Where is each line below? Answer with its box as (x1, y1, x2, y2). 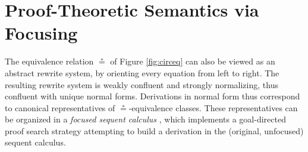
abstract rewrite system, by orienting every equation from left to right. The (5, 66, 279, 79)
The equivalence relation (5, 55, 94, 67)
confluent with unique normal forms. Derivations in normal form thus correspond (5, 90, 300, 102)
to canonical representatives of (5, 101, 115, 114)
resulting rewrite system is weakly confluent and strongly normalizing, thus (5, 78, 278, 90)
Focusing (5, 21, 78, 45)
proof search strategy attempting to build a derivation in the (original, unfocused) (5, 124, 304, 137)
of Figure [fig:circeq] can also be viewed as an (110, 55, 275, 67)
